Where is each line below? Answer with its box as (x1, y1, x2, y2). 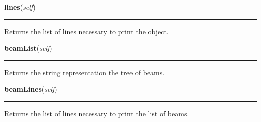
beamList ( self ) (4, 43, 52, 53)
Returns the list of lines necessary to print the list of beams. (4, 108, 189, 118)
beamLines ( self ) (4, 84, 57, 94)
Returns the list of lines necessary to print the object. (4, 26, 169, 36)
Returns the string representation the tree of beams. (4, 67, 165, 77)
